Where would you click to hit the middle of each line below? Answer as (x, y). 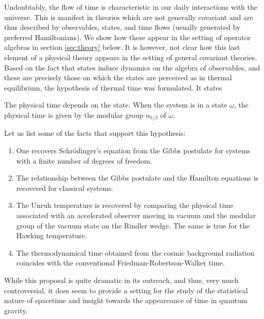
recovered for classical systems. (65, 188)
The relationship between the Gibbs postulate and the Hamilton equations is (137, 178)
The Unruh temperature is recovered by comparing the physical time (125, 205)
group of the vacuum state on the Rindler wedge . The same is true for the (133, 225)
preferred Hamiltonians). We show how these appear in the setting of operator (128, 37)
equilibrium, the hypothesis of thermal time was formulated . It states (113, 87)
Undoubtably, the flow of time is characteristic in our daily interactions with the (131, 7)
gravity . (16, 310)
